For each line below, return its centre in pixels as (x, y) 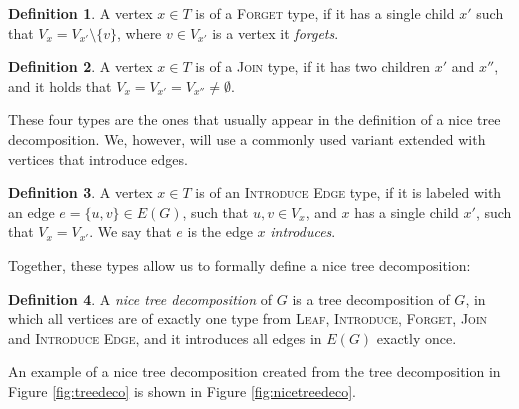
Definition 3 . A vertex (80, 192)
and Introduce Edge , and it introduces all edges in (165, 337)
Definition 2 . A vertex (80, 66)
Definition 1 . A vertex (80, 13)
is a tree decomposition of (371, 298)
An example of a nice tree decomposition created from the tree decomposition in (254, 371)
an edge (31, 211)
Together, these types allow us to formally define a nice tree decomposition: (239, 264)
